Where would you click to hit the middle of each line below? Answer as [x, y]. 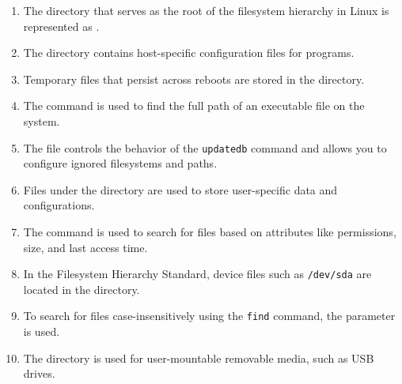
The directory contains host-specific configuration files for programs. [189, 53]
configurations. [59, 205]
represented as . [61, 26]
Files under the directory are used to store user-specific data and [180, 189]
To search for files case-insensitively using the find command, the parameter [209, 316]
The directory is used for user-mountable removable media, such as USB [199, 358]
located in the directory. [82, 289]
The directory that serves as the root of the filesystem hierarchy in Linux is [206, 10]
